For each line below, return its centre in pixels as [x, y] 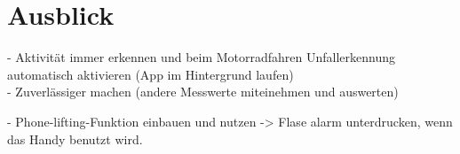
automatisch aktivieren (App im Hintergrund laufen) [151, 74]
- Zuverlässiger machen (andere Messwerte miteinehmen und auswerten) [203, 92]
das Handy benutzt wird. [75, 139]
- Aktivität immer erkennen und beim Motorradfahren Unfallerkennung [202, 57]
